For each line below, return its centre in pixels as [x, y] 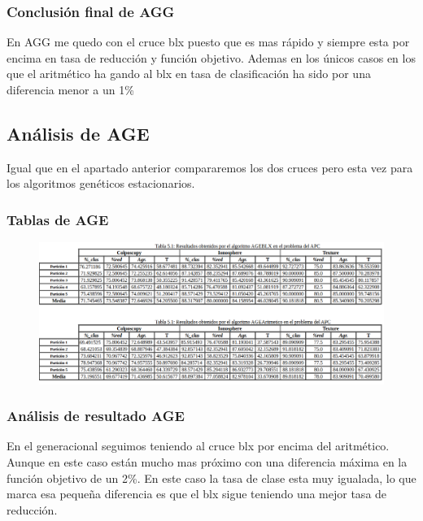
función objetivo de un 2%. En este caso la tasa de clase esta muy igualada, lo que [211, 478]
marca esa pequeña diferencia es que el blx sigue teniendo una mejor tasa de [197, 494]
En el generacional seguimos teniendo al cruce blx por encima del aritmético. [198, 446]
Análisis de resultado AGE [96, 416]
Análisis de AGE [78, 133]
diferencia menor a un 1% [70, 89]
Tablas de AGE [58, 219]
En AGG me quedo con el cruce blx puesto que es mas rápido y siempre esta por [208, 42]
